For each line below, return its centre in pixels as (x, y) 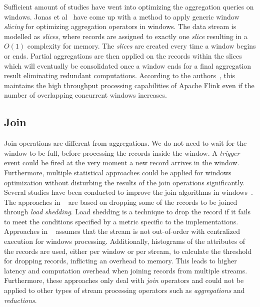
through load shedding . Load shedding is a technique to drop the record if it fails (127, 212)
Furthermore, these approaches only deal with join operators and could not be (124, 280)
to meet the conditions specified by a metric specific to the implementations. (121, 221)
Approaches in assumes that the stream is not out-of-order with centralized (122, 231)
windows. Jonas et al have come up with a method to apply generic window (122, 16)
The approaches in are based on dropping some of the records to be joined (121, 202)
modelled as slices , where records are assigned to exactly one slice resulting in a (126, 36)
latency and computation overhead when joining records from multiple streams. (126, 270)
